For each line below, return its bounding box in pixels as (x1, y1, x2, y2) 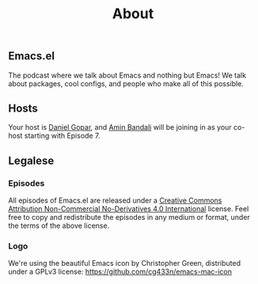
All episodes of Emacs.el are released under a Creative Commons (8, 195, 222, 206)
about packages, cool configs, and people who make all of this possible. (8, 78, 244, 88)
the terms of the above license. (8, 221, 110, 230)
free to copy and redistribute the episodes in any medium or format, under (8, 213, 251, 222)
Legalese (8, 153, 55, 167)
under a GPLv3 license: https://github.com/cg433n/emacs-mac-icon (8, 267, 232, 277)
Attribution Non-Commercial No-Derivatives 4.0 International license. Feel (8, 204, 249, 214)
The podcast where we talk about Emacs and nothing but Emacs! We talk (8, 70, 247, 80)
